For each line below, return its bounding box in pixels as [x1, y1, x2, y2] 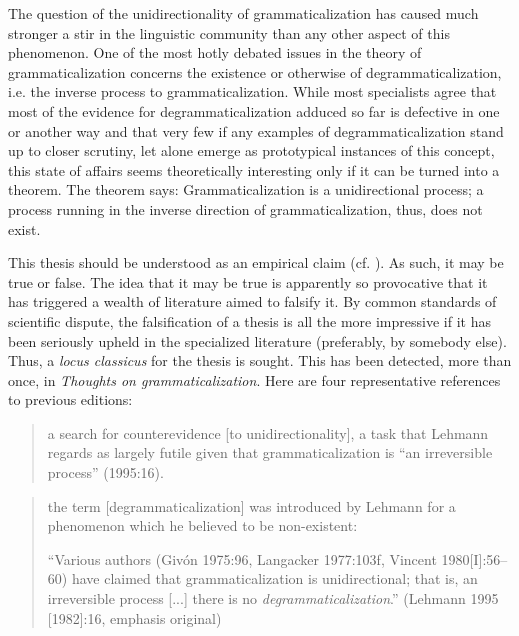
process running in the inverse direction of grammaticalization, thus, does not [8, 198, 483, 219]
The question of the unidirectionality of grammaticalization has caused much [8, 3, 479, 23]
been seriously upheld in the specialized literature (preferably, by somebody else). [8, 330, 507, 351]
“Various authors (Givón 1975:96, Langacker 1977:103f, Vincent [47, 548, 437, 569]
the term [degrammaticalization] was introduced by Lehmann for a [47, 495, 456, 516]
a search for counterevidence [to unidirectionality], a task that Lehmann [47, 422, 489, 443]
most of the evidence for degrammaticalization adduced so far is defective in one [8, 100, 500, 121]
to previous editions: [8, 389, 133, 410]
